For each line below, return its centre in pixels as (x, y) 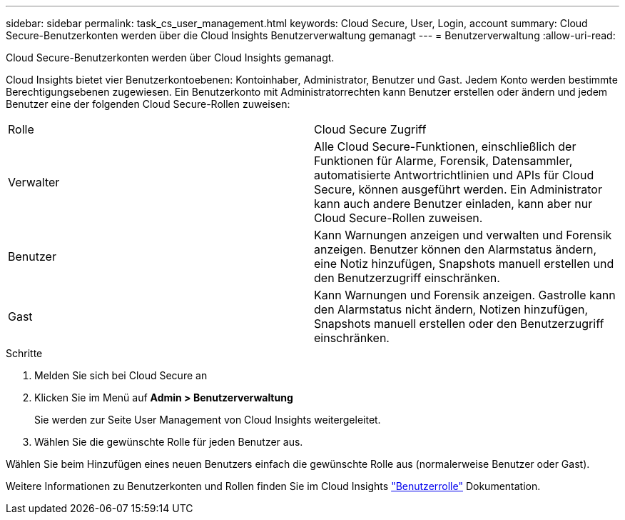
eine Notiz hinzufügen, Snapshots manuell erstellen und (464, 264)
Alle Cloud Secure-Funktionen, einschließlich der (445, 146)
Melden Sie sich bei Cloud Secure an (121, 375)
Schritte (24, 353)
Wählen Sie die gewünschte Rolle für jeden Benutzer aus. (169, 442)
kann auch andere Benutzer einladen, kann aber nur (453, 204)
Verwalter (34, 182)
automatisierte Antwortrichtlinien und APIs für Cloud (454, 175)
